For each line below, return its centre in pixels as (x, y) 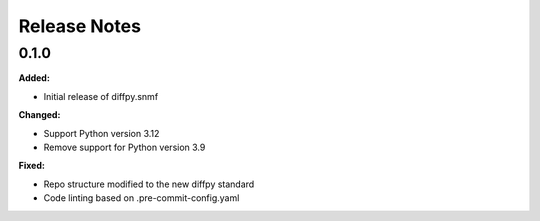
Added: (34, 78)
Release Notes (80, 26)
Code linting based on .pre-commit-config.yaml (141, 198)
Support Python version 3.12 (101, 133)
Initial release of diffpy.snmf (101, 96)
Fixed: (31, 166)
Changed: (39, 115)
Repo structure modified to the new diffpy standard (149, 184)
